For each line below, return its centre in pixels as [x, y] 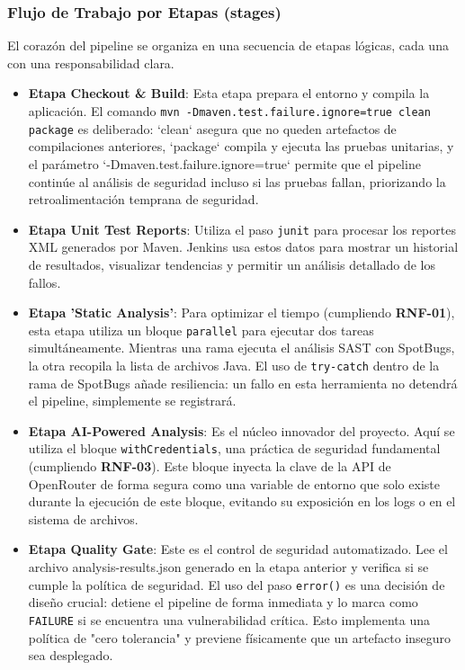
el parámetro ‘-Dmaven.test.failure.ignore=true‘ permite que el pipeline [224, 163]
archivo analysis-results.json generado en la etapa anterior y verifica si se [228, 567]
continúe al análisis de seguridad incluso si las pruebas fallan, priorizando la [237, 181]
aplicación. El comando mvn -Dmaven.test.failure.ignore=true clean [229, 111]
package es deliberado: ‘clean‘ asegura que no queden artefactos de [212, 128]
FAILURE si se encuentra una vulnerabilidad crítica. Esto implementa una [229, 619]
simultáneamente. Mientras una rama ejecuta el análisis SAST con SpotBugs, [241, 348]
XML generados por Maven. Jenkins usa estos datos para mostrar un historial [243, 247]
